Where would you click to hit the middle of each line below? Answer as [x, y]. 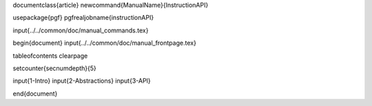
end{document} [35, 94]
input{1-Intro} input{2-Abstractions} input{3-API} [82, 81]
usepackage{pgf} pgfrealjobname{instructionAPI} [83, 18]
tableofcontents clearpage [50, 56]
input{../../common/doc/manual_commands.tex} [81, 30]
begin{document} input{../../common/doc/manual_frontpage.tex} [104, 43]
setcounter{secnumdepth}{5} [54, 68]
